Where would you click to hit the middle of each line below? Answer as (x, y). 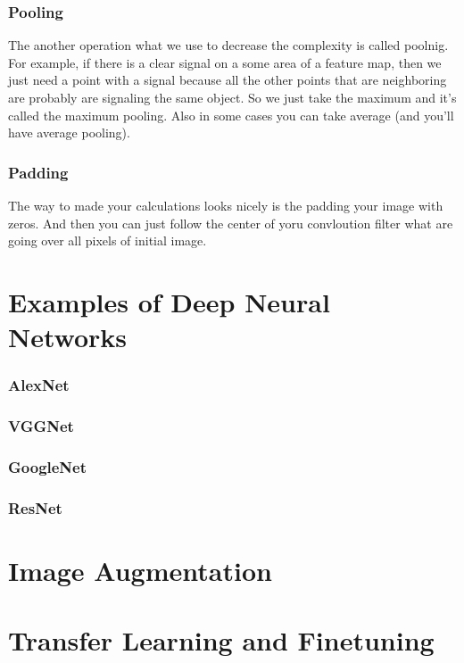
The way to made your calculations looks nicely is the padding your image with (226, 205)
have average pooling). (69, 133)
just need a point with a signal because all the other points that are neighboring (228, 80)
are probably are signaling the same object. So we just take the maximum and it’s (232, 97)
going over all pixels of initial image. (108, 240)
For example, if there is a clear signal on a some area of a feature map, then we (225, 62)
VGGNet (41, 426)
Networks (68, 337)
